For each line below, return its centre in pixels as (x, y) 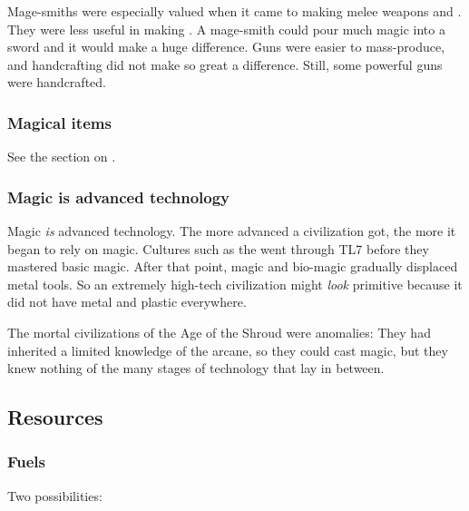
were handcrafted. (57, 82)
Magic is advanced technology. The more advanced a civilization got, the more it (232, 231)
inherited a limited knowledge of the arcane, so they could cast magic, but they (228, 350)
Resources (55, 417)
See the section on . (62, 157)
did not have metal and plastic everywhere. (127, 302)
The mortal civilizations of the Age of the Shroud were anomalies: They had (219, 332)
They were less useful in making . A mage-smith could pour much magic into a (226, 29)
